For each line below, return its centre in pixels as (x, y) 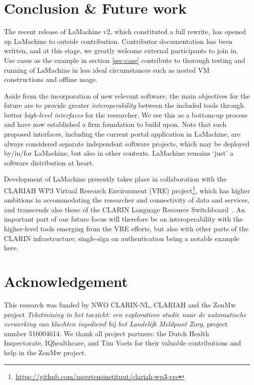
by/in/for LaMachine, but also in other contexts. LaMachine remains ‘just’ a (119, 153)
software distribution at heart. (49, 162)
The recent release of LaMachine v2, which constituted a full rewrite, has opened (125, 31)
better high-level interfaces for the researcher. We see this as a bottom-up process (126, 114)
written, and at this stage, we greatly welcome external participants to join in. (121, 51)
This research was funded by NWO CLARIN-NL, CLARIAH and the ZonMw (120, 304)
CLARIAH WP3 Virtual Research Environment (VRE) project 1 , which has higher (127, 190)
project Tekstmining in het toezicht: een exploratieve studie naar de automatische (125, 314)
